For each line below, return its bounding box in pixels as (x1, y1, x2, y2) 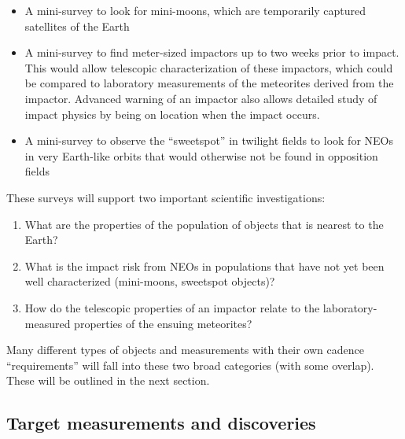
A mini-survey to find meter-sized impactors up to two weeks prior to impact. (24, 44, 399, 61)
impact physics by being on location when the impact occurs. (24, 105, 320, 122)
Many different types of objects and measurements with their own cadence (6, 341, 364, 358)
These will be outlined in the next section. (6, 372, 210, 389)
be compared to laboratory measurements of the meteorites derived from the (24, 75, 394, 91)
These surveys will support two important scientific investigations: (6, 189, 326, 205)
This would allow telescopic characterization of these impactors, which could (24, 59, 393, 76)
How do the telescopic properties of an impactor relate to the (24, 299, 320, 315)
